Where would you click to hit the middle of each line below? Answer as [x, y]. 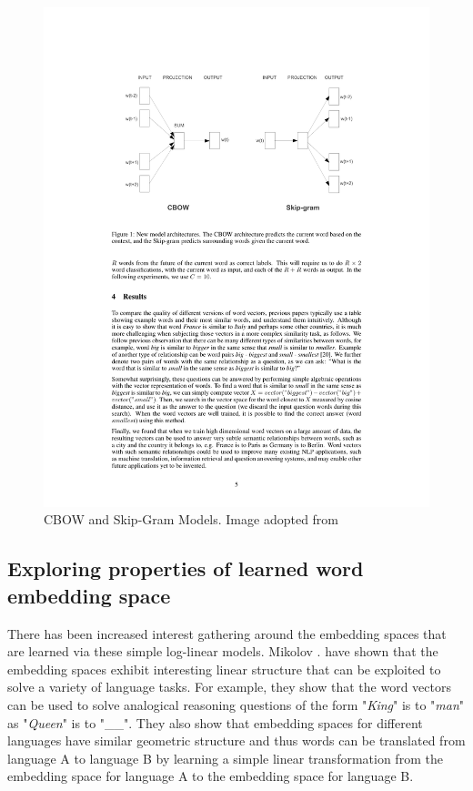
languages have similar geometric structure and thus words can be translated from [236, 740]
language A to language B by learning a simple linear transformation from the [225, 758]
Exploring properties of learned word [186, 568]
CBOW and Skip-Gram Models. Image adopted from [191, 519]
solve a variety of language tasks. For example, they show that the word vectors [229, 687]
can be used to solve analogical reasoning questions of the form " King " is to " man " [236, 705]
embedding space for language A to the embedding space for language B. [211, 776]
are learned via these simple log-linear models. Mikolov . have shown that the [223, 651]
